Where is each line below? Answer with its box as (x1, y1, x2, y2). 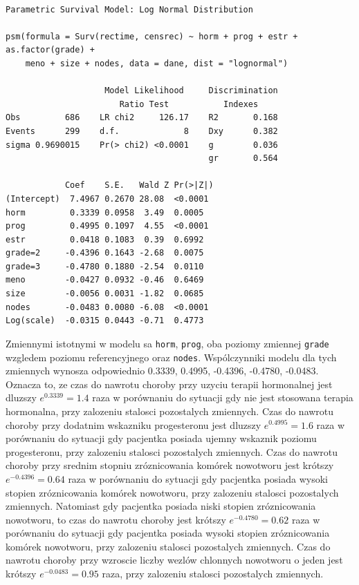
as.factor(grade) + (6, 45, 95, 55)
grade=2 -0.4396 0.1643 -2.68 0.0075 (6, 248, 204, 258)
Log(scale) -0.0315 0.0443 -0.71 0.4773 (6, 316, 204, 326)
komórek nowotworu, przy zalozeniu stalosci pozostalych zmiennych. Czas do (6, 539, 331, 553)
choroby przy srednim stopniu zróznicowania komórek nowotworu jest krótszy (6, 458, 334, 472)
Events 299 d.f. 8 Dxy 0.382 (6, 126, 278, 136)
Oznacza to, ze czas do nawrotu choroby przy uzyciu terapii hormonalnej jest (6, 376, 333, 391)
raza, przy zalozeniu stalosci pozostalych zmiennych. (102, 566, 324, 581)
